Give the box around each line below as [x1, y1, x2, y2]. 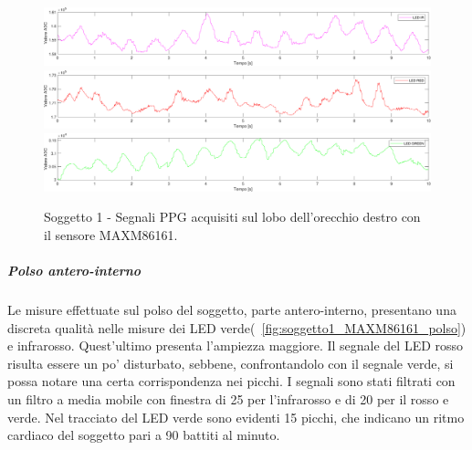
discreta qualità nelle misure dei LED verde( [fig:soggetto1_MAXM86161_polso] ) [7, 318, 467, 337]
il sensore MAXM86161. [44, 225, 178, 244]
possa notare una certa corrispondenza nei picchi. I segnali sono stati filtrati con [7, 372, 456, 391]
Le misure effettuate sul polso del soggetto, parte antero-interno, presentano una [7, 300, 456, 319]
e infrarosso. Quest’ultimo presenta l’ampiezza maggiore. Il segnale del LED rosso [7, 336, 464, 355]
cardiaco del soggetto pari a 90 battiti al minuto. [7, 425, 280, 445]
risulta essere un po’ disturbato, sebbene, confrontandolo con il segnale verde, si [7, 353, 454, 372]
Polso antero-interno [7, 261, 142, 280]
